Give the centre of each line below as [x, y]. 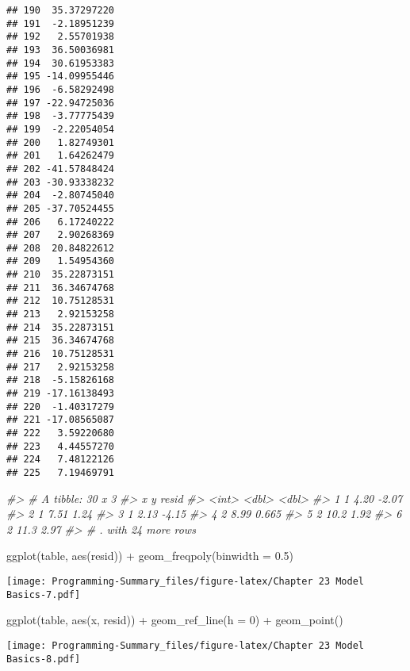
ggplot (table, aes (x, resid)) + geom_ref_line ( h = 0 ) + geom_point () [175, 620]
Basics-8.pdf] [44, 659]
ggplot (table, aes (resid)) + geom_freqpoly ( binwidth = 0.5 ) [150, 556]
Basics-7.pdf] [44, 594]
